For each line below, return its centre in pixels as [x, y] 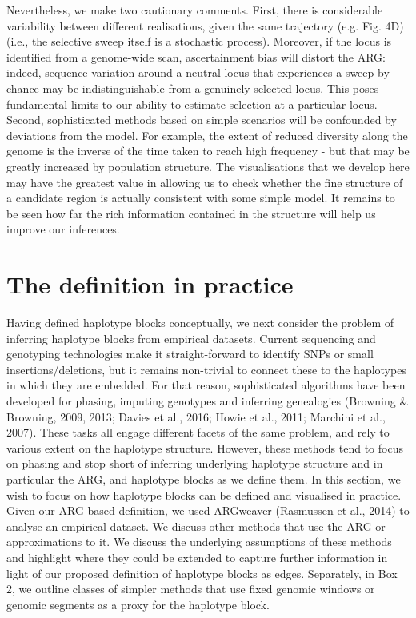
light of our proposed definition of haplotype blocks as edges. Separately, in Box [202, 573]
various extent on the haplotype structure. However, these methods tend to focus [205, 447]
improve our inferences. [63, 229]
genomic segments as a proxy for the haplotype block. [138, 604]
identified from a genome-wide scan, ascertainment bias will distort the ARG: [196, 56]
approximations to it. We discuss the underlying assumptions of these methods [199, 542]
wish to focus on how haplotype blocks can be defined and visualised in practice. [204, 494]
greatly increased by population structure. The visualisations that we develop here [208, 166]
